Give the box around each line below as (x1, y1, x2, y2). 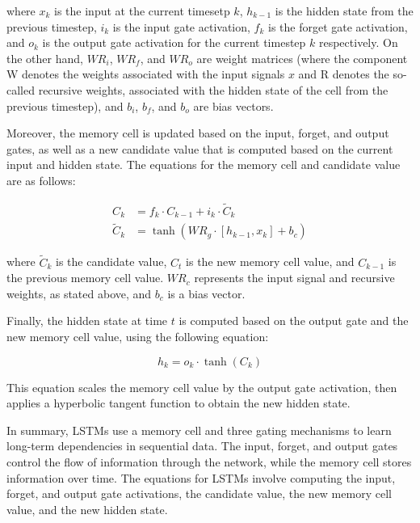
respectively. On (318, 34, 398, 51)
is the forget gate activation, (267, 18, 408, 35)
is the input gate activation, (112, 18, 250, 35)
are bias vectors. (193, 97, 274, 114)
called (6, 81, 35, 98)
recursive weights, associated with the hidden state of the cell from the (38, 81, 388, 98)
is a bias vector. (167, 285, 246, 302)
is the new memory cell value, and (186, 253, 355, 270)
